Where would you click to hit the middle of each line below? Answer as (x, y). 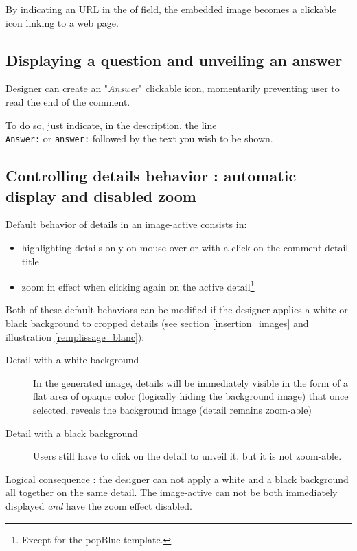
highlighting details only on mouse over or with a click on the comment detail (185, 248)
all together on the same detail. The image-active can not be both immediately (172, 492)
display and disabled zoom (101, 195)
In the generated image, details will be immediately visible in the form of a (191, 382)
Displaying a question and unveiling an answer (174, 59)
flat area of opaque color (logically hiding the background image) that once (191, 396)
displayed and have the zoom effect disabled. (99, 505)
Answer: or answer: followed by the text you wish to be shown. (139, 138)
